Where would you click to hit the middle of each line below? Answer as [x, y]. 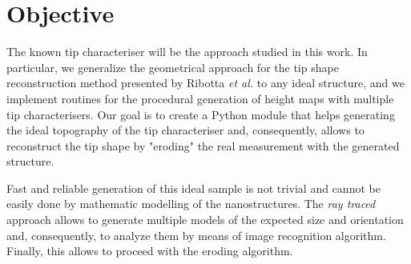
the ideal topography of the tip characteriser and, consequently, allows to [185, 130]
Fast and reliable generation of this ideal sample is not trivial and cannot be [193, 188]
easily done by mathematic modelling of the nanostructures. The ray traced [191, 204]
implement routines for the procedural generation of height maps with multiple [200, 98]
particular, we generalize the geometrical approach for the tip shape [173, 67]
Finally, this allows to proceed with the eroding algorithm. [150, 251]
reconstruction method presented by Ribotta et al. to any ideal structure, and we [205, 83]
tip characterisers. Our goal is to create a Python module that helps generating [201, 114]
